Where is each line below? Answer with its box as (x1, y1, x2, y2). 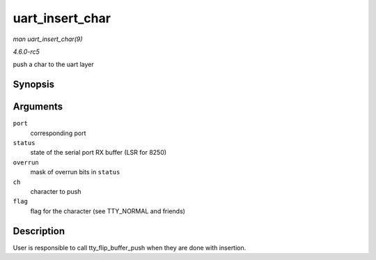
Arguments (13, 101, 63, 113)
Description (13, 225, 65, 237)
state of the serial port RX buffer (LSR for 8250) (30, 148, 167, 157)
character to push (30, 187, 81, 195)
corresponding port (30, 129, 86, 137)
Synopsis (13, 79, 55, 91)
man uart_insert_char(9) (13, 35, 83, 43)
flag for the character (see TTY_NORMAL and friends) (30, 206, 186, 215)
